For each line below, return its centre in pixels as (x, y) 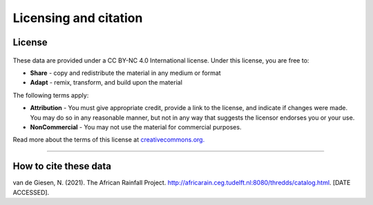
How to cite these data (62, 166)
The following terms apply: (51, 95)
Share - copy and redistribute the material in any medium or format (125, 73)
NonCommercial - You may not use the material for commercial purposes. (136, 127)
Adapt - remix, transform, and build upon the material (106, 83)
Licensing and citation (78, 18)
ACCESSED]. (31, 192)
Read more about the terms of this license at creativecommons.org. (109, 140)
